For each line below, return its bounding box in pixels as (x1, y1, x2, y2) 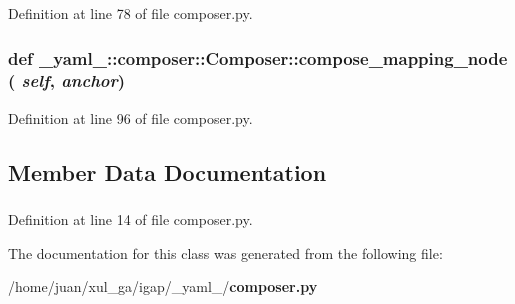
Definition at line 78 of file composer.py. (8, 3, 253, 23)
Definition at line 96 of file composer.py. (8, 107, 253, 128)
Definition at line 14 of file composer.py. (8, 209, 253, 230)
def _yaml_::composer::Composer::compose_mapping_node (8, 45, 508, 70)
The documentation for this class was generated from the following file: (8, 242, 443, 263)
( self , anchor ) (8, 68, 126, 93)
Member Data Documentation (8, 156, 327, 187)
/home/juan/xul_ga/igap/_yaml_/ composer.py (8, 276, 318, 297)
